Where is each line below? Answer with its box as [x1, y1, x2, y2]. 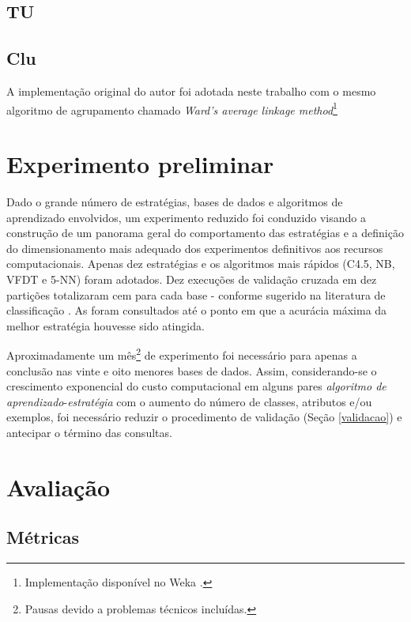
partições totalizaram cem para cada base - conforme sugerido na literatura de [6, 286, 386, 303]
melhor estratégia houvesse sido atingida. [6, 317, 205, 334]
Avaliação [6, 470, 111, 503]
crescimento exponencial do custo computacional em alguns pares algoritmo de [6, 378, 386, 394]
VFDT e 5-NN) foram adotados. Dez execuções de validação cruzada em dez [6, 270, 377, 287]
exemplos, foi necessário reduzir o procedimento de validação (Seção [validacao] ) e [6, 409, 402, 425]
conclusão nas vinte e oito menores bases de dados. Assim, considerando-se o [6, 362, 377, 379]
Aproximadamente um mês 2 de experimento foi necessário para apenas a [6, 345, 357, 363]
